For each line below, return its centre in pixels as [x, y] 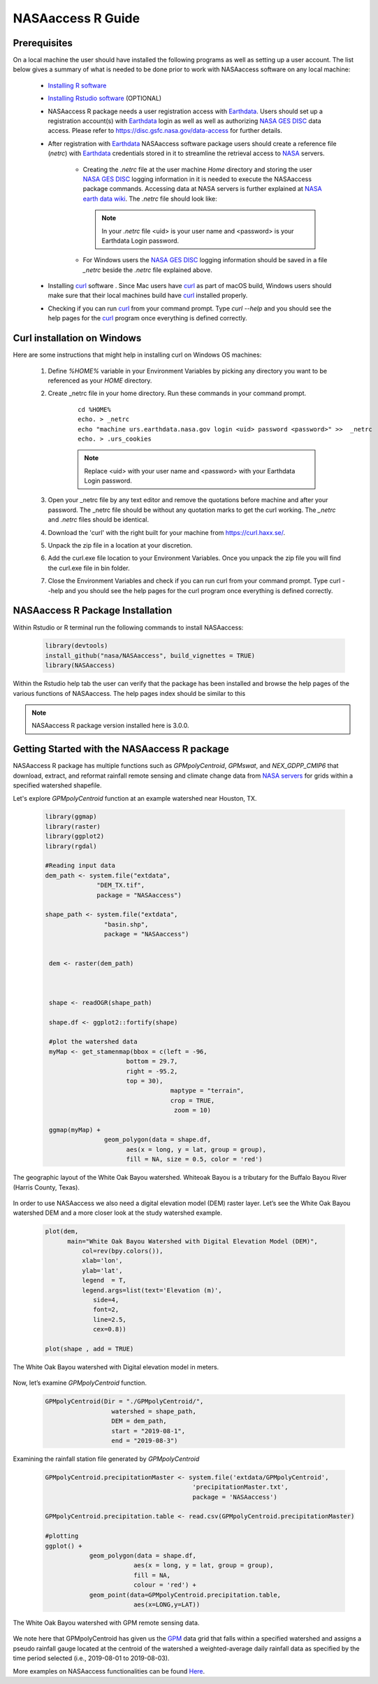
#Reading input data [80, 866]
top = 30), [145, 1081]
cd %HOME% [94, 409]
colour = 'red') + [165, 1585]
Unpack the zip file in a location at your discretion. [120, 545]
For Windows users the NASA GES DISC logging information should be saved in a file [205, 260]
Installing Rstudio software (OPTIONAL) [105, 99]
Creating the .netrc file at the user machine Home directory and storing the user [197, 169]
